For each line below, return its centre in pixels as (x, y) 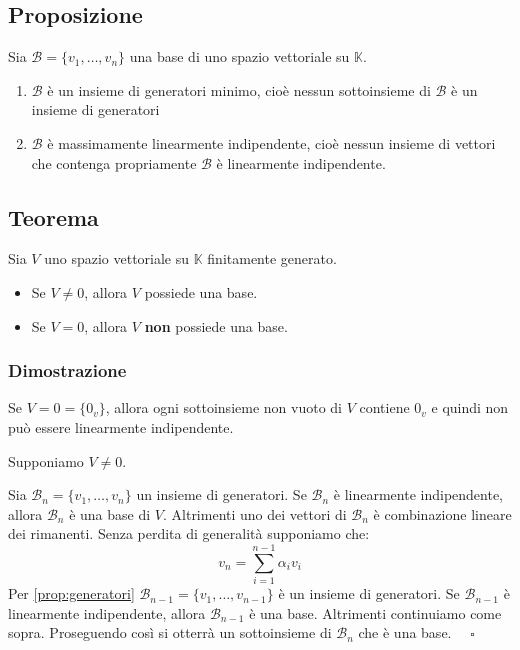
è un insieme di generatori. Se (369, 593)
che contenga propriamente (114, 162)
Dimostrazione (67, 370)
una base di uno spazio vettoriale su (239, 56)
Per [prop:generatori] (71, 593)
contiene (384, 407)
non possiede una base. (216, 325)
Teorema (53, 216)
